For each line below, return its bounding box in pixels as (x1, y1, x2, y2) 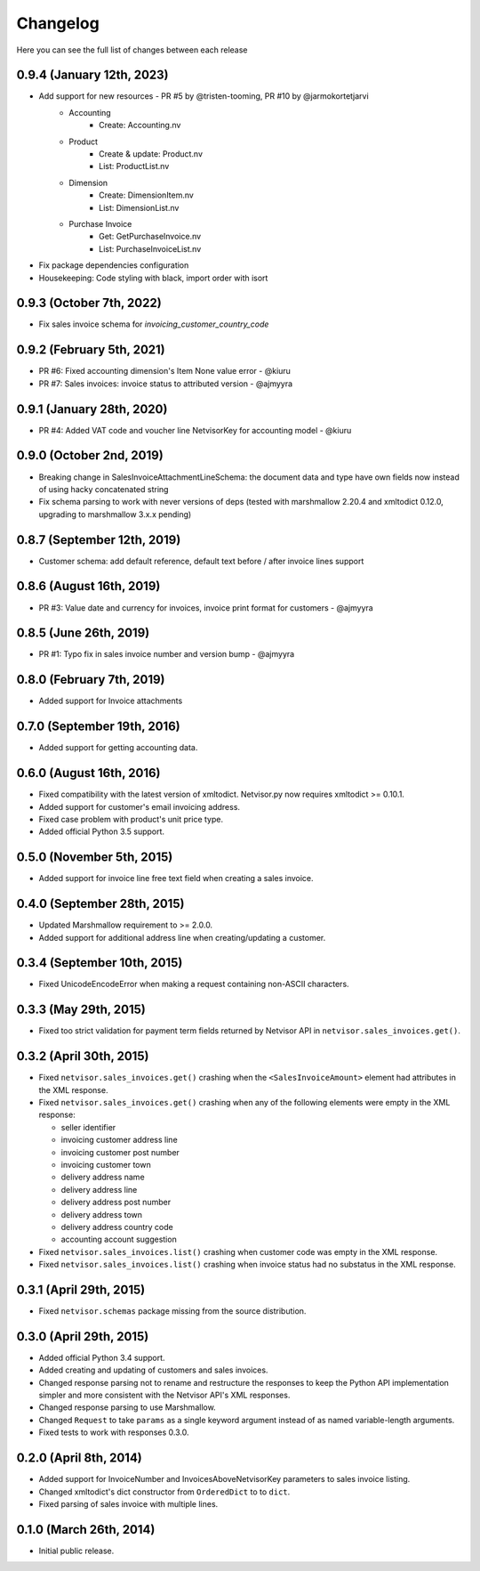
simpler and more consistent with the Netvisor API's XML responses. (38, 1389, 291, 1401)
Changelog (16, 13, 100, 33)
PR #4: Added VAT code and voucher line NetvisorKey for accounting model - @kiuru (38, 425, 352, 435)
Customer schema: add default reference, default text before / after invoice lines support (38, 555, 364, 566)
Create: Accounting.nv (99, 120, 181, 131)
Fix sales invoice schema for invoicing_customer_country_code (38, 319, 269, 329)
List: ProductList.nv (99, 161, 170, 172)
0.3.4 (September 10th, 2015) (16, 955, 183, 970)
